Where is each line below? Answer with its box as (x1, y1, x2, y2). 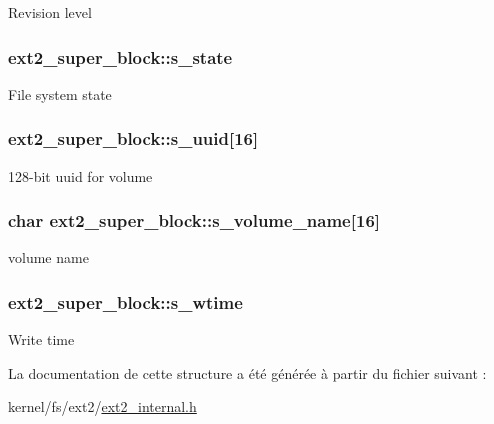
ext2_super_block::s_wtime (8, 289, 243, 314)
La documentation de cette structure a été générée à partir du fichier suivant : (8, 362, 487, 383)
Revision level (8, 2, 92, 22)
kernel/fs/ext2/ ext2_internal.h (8, 396, 197, 417)
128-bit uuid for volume (8, 165, 153, 186)
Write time (8, 329, 75, 350)
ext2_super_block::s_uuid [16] (8, 126, 259, 151)
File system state (8, 83, 112, 104)
